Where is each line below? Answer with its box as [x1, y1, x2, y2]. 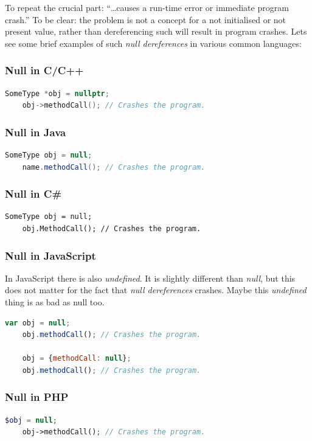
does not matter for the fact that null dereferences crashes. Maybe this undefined [5, 283, 307, 296]
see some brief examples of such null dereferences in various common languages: [5, 36, 302, 49]
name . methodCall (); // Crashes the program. [22, 162, 206, 172]
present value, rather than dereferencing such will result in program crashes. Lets [5, 25, 307, 38]
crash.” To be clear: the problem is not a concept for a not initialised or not [5, 13, 286, 26]
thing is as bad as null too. [5, 296, 105, 308]
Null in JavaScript [5, 248, 96, 263]
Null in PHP [5, 389, 69, 405]
